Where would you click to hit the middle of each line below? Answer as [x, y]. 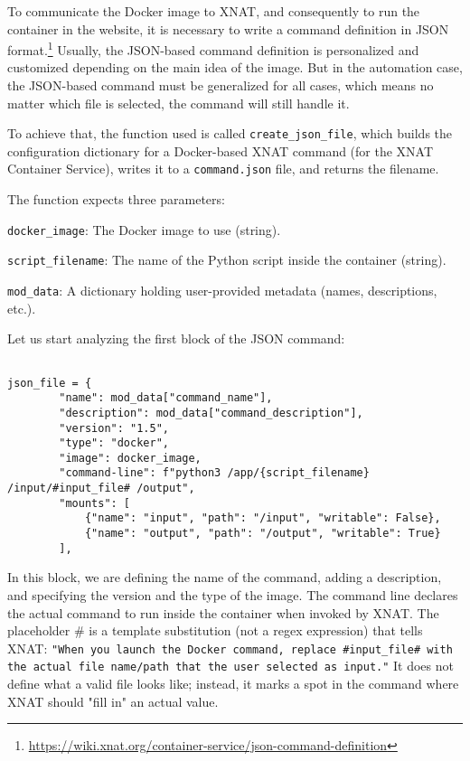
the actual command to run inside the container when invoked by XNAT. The [223, 612]
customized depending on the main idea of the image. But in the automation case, [235, 67]
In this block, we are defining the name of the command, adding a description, [225, 577]
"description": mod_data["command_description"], [211, 413]
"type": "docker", [114, 443]
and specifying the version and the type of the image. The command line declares [233, 595]
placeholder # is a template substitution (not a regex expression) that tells [215, 630]
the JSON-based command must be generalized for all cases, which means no [221, 85]
